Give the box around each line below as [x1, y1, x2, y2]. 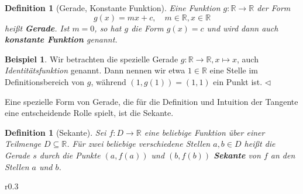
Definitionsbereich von [5, 75, 85, 87]
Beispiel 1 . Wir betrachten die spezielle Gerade [5, 52, 178, 65]
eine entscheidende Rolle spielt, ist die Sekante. [5, 107, 174, 119]
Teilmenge [5, 137, 41, 150]
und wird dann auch [206, 22, 278, 34]
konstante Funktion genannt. [5, 33, 118, 45]
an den [270, 149, 295, 161]
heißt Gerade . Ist [5, 22, 70, 34]
